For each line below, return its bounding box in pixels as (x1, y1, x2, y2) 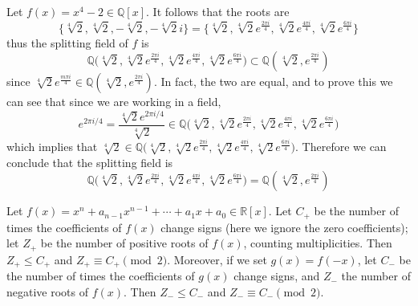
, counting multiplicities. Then (243, 235, 392, 251)
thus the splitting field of (6, 34, 128, 51)
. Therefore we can (295, 138, 387, 155)
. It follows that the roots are (146, 3, 290, 19)
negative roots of (6, 283, 89, 300)
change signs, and (233, 267, 320, 284)
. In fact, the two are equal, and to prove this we (153, 73, 393, 90)
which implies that (6, 138, 98, 155)
